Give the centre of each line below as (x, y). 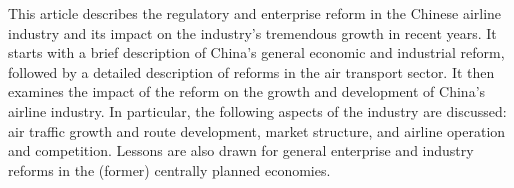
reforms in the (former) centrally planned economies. (169, 169)
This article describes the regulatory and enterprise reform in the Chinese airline (255, 13)
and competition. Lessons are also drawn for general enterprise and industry (241, 150)
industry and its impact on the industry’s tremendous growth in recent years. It (252, 32)
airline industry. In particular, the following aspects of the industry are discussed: (257, 110)
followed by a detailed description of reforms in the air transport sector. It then (251, 71)
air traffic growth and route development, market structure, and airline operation (257, 130)
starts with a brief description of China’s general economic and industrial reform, (256, 52)
